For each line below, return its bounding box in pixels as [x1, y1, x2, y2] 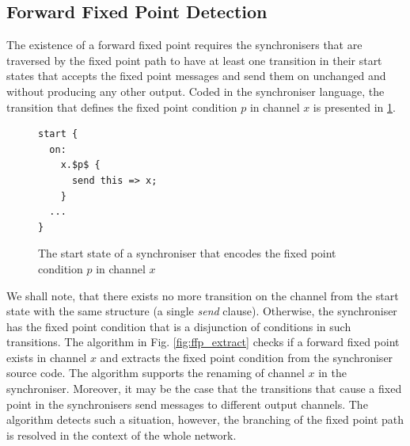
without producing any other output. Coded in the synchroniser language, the [6, 82, 385, 99]
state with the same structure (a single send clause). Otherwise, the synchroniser [6, 303, 397, 319]
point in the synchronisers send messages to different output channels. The [6, 395, 368, 412]
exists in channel [6, 349, 87, 365]
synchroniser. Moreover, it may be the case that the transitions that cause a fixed [6, 380, 402, 397]
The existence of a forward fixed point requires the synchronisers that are [6, 36, 363, 53]
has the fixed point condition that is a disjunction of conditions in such [6, 318, 351, 334]
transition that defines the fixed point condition [6, 98, 237, 115]
